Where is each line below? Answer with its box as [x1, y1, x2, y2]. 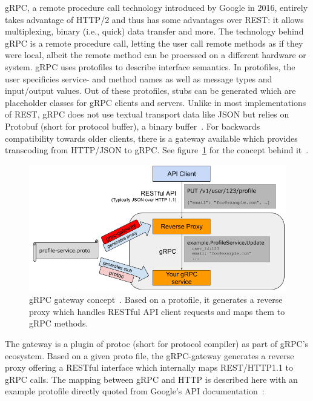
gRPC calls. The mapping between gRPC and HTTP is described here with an [5, 373, 298, 385]
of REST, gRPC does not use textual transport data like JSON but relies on [5, 108, 289, 121]
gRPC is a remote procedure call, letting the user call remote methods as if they [5, 36, 303, 49]
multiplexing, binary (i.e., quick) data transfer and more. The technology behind [5, 25, 304, 38]
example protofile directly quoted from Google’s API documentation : [5, 385, 265, 397]
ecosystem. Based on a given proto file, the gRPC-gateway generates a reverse [5, 349, 294, 362]
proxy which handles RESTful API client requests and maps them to [29, 305, 285, 317]
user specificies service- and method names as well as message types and [5, 72, 272, 85]
